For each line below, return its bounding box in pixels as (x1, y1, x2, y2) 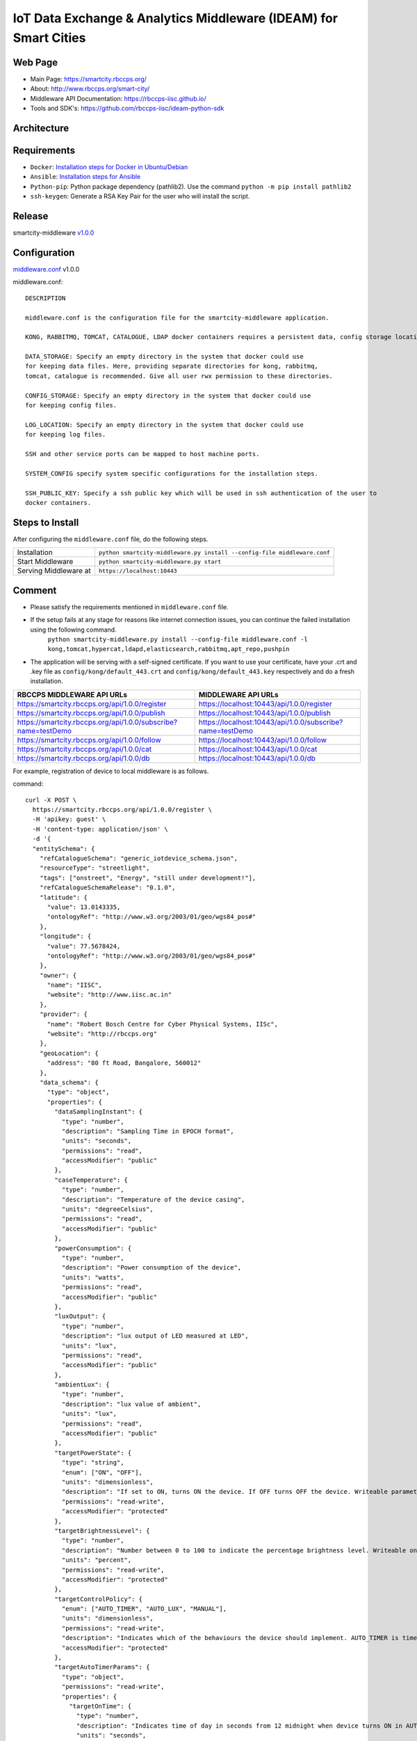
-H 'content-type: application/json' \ (32, 825, 168, 833)
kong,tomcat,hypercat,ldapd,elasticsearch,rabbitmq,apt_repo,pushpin (47, 645, 290, 653)
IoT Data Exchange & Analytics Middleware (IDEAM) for (13, 10, 338, 26)
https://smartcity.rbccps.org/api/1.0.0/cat (17, 744, 152, 754)
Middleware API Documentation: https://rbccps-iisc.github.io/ (30, 94, 206, 102)
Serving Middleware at (17, 566, 91, 576)
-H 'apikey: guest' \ (32, 815, 106, 823)
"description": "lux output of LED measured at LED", (61, 1332, 250, 1340)
